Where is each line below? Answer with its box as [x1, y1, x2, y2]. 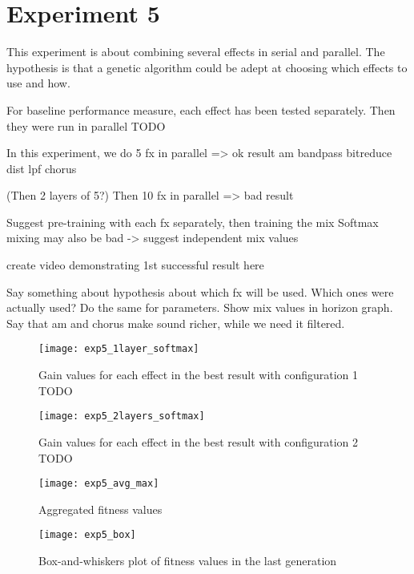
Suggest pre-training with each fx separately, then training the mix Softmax [6, 213, 379, 230]
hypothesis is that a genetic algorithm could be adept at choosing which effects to [6, 59, 408, 75]
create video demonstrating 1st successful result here [6, 257, 264, 273]
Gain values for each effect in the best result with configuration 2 [38, 433, 359, 450]
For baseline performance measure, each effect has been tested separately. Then [6, 101, 396, 118]
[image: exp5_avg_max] [38, 478, 159, 490]
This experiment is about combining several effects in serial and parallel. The [6, 43, 385, 60]
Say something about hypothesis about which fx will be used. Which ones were [6, 283, 394, 300]
